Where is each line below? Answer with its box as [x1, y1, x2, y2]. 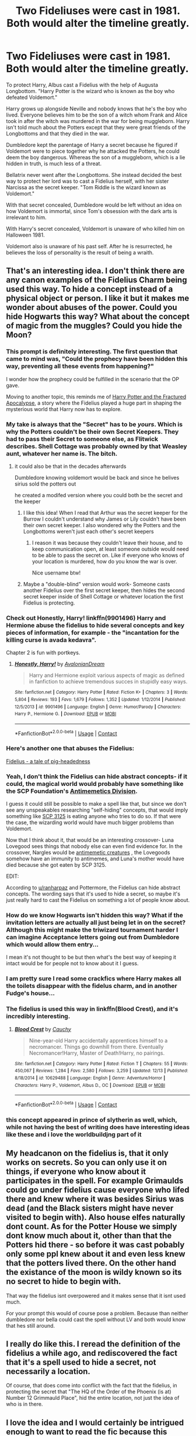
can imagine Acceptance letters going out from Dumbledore [6, 933, 180, 941]
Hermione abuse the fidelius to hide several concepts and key [6, 621, 185, 629]
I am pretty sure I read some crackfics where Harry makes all [6, 975, 182, 983]
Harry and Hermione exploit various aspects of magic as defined [29, 672, 185, 679]
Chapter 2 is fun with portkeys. [6, 649, 80, 657]
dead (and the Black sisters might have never [6, 1203, 174, 1213]
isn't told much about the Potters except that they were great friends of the [6, 124, 186, 131]
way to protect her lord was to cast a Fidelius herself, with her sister [6, 177, 169, 184]
